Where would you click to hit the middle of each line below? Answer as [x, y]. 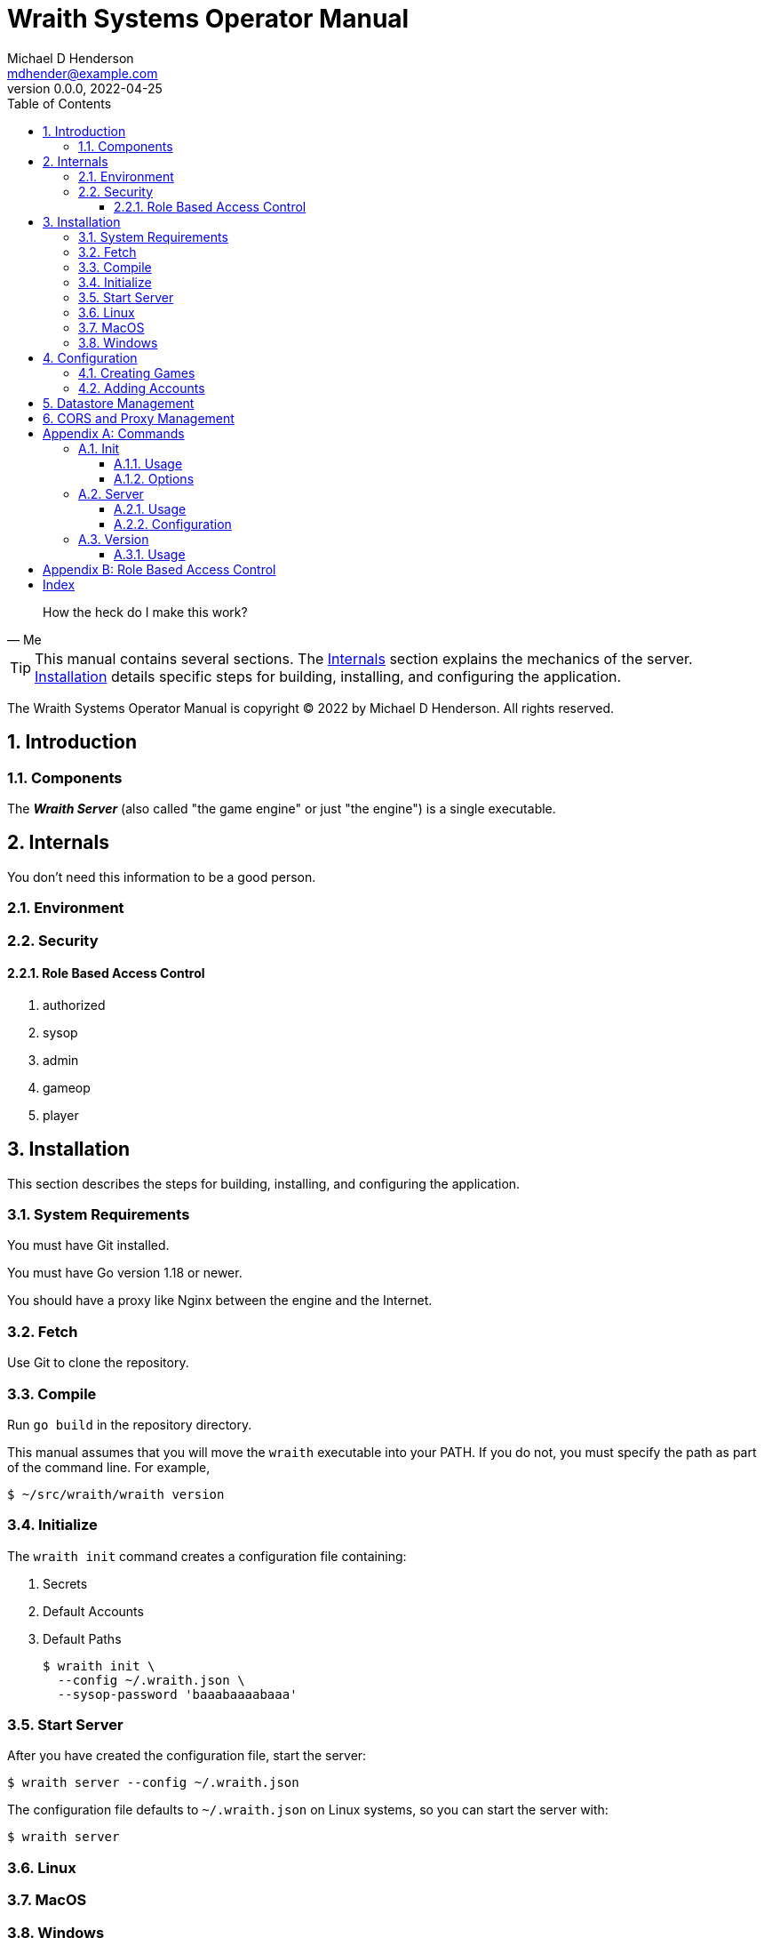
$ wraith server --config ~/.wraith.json [153, 1783]
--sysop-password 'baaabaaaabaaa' [177, 1694]
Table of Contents [60, 103]
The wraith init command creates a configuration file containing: [207, 1556]
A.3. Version [114, 539]
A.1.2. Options [154, 478]
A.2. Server [111, 493]
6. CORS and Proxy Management [139, 418]
